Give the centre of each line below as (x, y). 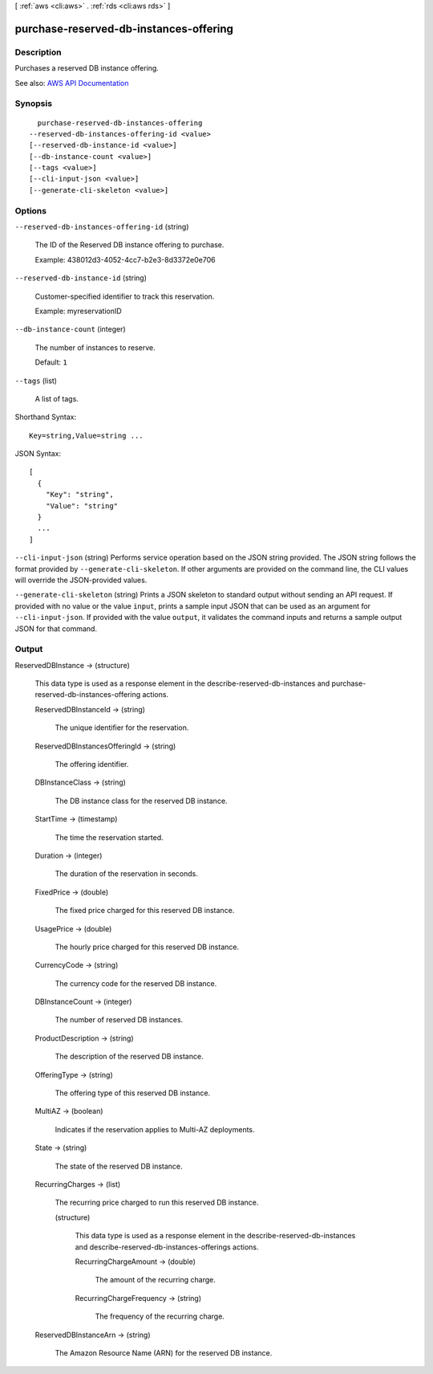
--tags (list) (36, 381)
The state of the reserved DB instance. (119, 1166)
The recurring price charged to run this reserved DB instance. (157, 1203)
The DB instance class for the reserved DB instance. (141, 801)
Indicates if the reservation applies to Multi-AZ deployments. (155, 1129)
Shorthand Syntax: (45, 417)
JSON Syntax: (38, 454)
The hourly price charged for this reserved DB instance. (147, 947)
